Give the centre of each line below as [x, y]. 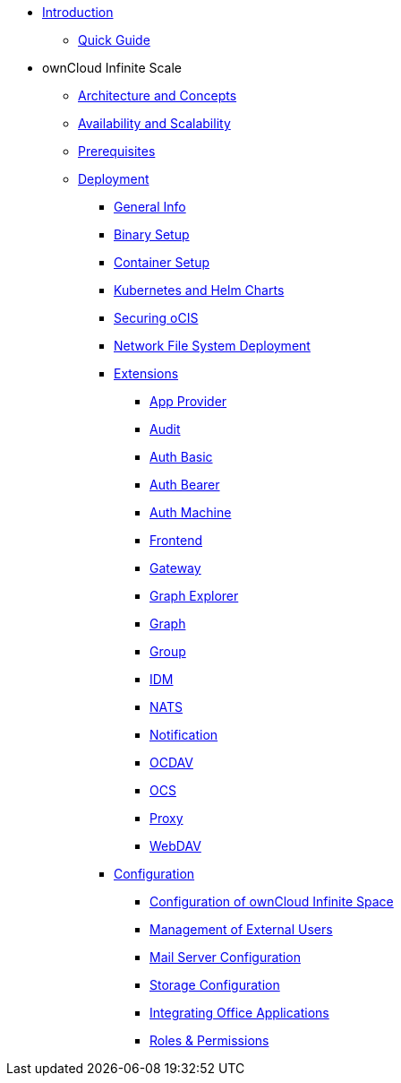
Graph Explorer [194, 596]
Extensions [146, 373]
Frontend [176, 540]
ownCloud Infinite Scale [112, 68]
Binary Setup [152, 234]
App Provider [188, 401]
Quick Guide [114, 40]
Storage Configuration [215, 985]
